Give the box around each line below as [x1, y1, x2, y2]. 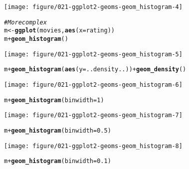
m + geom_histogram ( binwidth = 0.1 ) [4, 158, 111, 165]
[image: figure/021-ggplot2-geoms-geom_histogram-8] [4, 142, 183, 150]
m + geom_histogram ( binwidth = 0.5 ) [4, 127, 111, 134]
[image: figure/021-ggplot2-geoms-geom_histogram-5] [4, 50, 183, 58]
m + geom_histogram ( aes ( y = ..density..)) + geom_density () [4, 66, 187, 73]
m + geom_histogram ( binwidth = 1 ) [4, 96, 104, 104]
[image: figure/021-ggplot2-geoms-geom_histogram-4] [4, 3, 183, 10]
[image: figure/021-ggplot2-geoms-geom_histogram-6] [4, 81, 183, 88]
